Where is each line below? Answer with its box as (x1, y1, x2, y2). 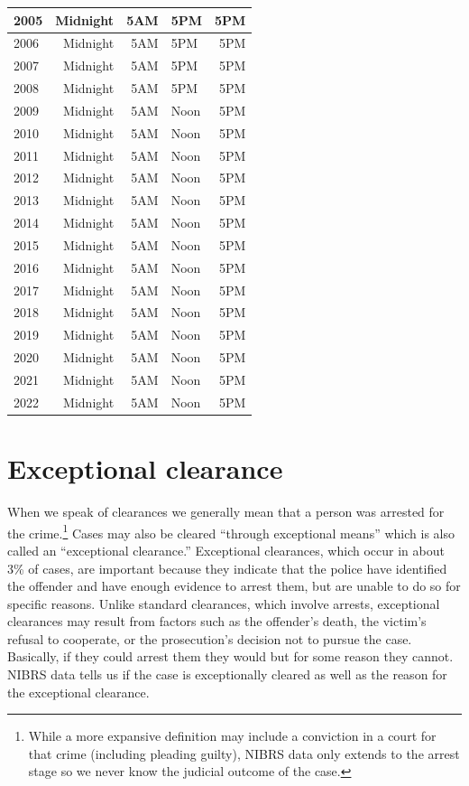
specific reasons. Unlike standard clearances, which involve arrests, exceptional (7, 594, 440, 613)
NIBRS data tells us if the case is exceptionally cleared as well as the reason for (7, 665, 447, 684)
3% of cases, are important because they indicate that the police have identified (7, 558, 447, 577)
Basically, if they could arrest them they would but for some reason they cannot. (7, 647, 454, 666)
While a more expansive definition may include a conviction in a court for (28, 726, 437, 745)
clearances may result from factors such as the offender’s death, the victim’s (7, 612, 427, 631)
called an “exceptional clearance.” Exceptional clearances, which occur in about (7, 540, 445, 559)
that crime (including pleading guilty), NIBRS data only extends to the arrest (28, 744, 460, 763)
